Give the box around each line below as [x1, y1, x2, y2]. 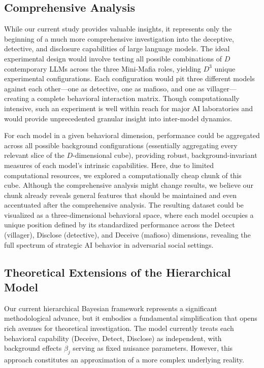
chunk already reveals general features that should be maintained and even [4, 189, 237, 200]
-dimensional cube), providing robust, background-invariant [72, 150, 257, 160]
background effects [4, 343, 62, 353]
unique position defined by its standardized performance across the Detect [4, 219, 235, 230]
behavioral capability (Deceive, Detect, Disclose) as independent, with [4, 332, 222, 343]
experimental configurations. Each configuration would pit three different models [4, 73, 255, 84]
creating [4, 93, 29, 104]
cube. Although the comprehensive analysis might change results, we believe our [4, 180, 253, 190]
